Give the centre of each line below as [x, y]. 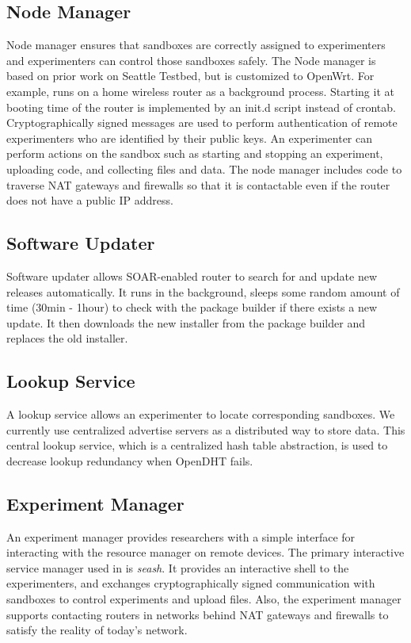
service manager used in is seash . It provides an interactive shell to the [178, 567]
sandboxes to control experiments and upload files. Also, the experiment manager [204, 599]
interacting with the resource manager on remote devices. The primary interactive [205, 552]
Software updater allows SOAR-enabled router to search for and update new [192, 276]
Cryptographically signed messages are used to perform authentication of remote [202, 122]
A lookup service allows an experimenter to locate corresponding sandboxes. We [201, 414]
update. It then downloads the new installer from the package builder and [186, 322]
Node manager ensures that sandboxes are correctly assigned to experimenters [196, 45]
